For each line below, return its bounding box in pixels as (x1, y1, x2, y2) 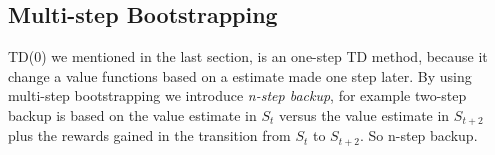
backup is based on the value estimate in (8, 104, 257, 125)
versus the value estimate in (278, 104, 450, 125)
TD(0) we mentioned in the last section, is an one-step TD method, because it (8, 46, 488, 67)
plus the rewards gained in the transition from (8, 125, 291, 146)
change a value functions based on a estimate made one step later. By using (8, 65, 472, 86)
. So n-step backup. (360, 125, 478, 146)
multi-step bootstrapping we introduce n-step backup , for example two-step (8, 85, 467, 106)
